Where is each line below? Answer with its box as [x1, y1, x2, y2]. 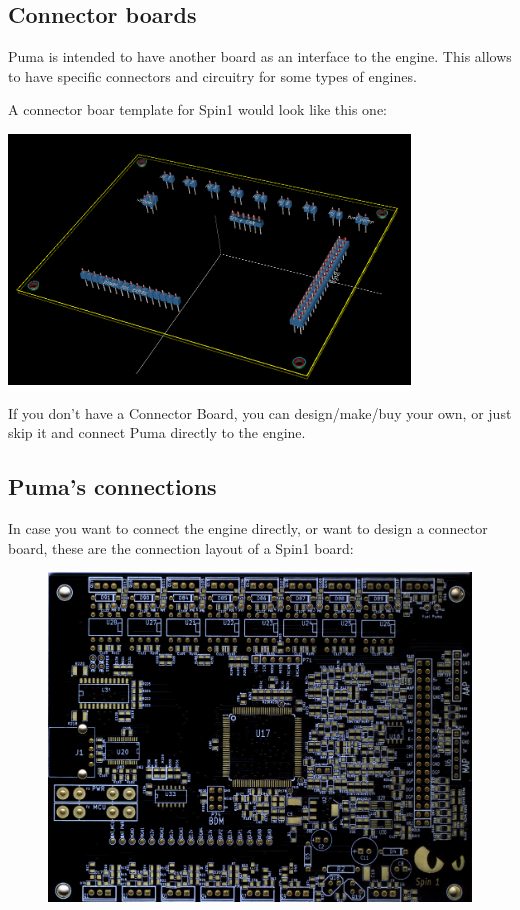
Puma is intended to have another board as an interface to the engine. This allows [8, 46, 512, 67]
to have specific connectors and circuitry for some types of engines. [8, 65, 417, 86]
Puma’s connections [8, 471, 217, 502]
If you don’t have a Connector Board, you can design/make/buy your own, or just [8, 402, 512, 423]
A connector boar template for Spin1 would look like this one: [8, 99, 387, 120]
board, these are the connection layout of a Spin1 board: [8, 537, 354, 558]
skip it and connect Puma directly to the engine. [8, 422, 306, 443]
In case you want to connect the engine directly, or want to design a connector [8, 518, 488, 539]
